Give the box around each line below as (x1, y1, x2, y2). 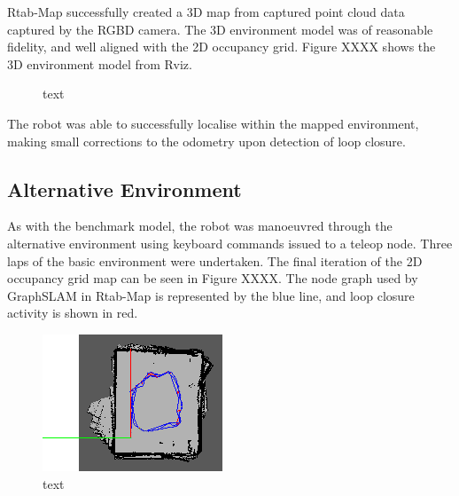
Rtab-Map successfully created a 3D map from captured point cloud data (7, 3, 405, 20)
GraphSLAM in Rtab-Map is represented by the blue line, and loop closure (7, 286, 415, 304)
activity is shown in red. (7, 303, 138, 322)
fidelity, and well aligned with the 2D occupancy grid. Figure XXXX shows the (7, 37, 436, 56)
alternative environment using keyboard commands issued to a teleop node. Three (7, 233, 453, 252)
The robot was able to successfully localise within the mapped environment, (7, 114, 419, 132)
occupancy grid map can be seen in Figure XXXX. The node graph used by (7, 269, 418, 287)
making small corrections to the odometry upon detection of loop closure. (7, 131, 406, 150)
